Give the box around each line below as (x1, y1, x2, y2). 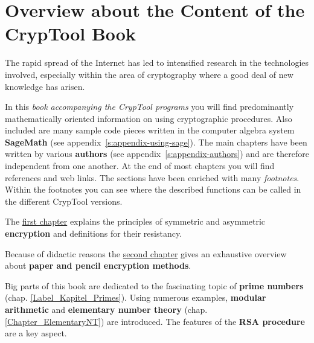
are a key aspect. (5, 327, 67, 339)
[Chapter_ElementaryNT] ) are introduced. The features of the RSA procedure (5, 315, 305, 327)
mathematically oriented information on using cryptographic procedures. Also (5, 112, 292, 124)
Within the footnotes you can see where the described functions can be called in (5, 183, 301, 196)
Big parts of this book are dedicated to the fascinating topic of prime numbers (5, 279, 304, 292)
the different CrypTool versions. (5, 194, 123, 207)
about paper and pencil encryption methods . (5, 259, 191, 272)
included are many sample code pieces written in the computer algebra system (5, 124, 295, 136)
